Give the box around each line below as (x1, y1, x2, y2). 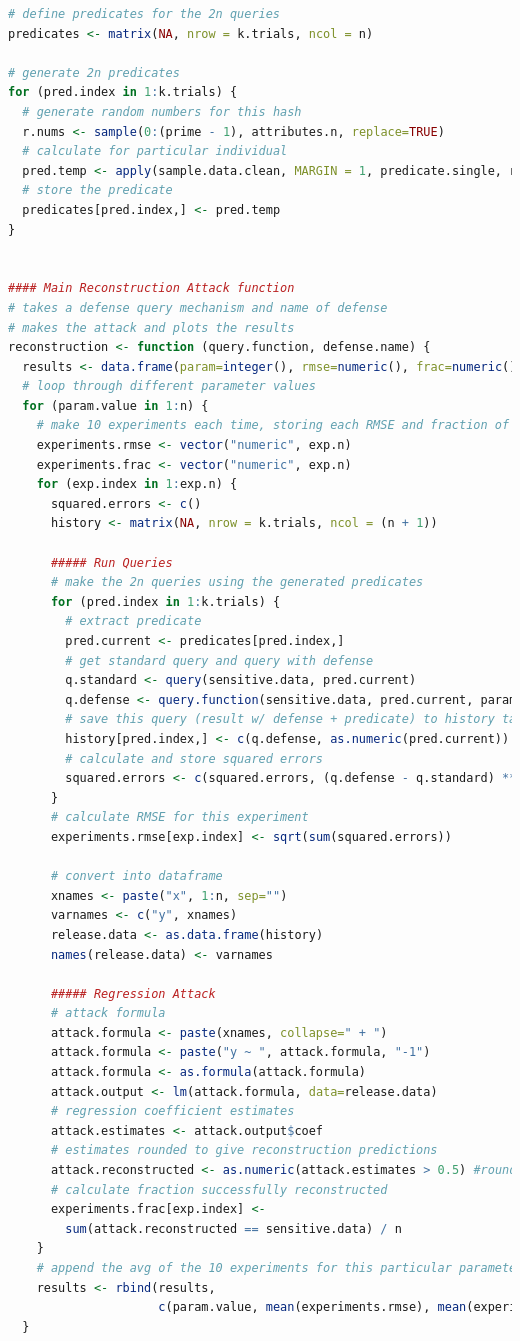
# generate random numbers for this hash (22, 104, 302, 119)
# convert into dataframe (50, 869, 223, 884)
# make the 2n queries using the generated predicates (50, 575, 424, 590)
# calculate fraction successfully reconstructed (50, 1182, 388, 1197)
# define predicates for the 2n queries (8, 7, 281, 21)
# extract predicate (65, 614, 202, 629)
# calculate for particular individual (22, 144, 288, 159)
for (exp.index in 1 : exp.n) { (36, 477, 238, 492)
